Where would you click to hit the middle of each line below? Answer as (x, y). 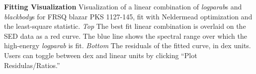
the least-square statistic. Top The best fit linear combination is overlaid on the (125, 26)
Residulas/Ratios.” (32, 65)
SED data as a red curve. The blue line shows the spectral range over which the (126, 36)
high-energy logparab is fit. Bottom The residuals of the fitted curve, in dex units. (128, 45)
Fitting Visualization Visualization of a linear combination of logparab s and (123, 6)
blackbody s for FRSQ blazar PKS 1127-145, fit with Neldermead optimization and (128, 16)
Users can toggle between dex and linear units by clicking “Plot (101, 55)
